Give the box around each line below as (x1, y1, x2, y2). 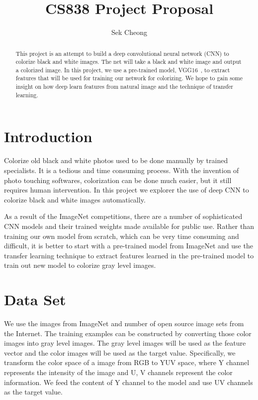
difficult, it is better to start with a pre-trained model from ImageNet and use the (4, 240, 253, 251)
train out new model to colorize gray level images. (4, 260, 156, 270)
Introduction (4, 126, 92, 147)
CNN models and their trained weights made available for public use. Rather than (4, 220, 255, 231)
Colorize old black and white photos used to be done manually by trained (4, 155, 228, 166)
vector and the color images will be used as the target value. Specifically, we (4, 347, 236, 358)
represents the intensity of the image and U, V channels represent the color (4, 367, 233, 378)
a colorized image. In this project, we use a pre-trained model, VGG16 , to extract (15, 65, 230, 74)
